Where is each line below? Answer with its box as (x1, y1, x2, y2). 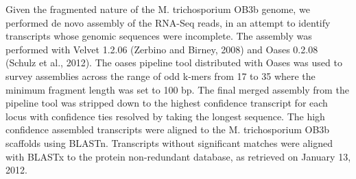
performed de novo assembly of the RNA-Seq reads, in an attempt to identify (5, 15, 331, 29)
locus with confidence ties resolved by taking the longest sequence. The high (5, 109, 325, 123)
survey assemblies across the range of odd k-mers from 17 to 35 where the (5, 68, 316, 83)
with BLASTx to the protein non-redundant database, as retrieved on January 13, (5, 149, 351, 163)
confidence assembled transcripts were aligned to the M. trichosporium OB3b (5, 122, 330, 137)
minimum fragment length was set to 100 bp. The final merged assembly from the (5, 82, 349, 96)
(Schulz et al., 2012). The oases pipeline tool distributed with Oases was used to (5, 55, 342, 70)
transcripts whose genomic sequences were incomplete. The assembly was (5, 29, 312, 43)
